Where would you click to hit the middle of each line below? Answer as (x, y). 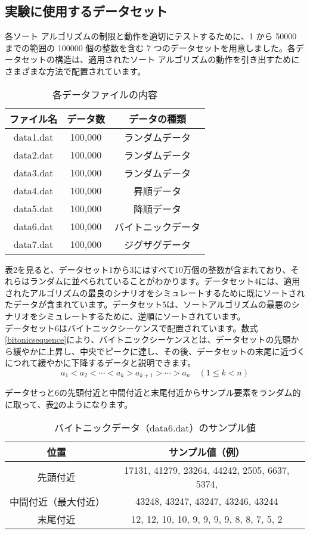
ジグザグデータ (158, 244)
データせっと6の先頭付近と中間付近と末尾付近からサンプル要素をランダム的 (153, 392)
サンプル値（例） (207, 452)
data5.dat (33, 209)
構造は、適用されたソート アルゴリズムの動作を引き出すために (177, 59)
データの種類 (158, 119)
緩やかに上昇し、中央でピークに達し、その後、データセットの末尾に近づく (159, 351)
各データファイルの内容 (105, 94)
